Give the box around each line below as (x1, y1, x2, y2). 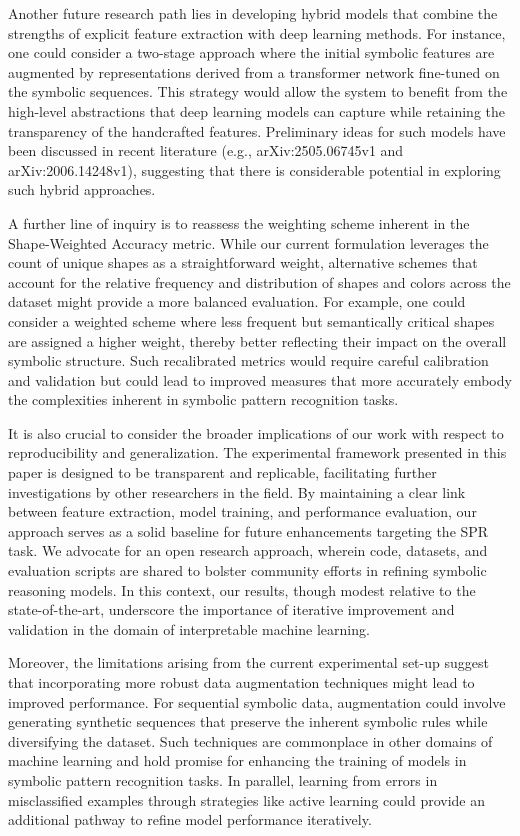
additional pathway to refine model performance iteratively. (8, 809, 372, 830)
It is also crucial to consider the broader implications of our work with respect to (8, 422, 504, 443)
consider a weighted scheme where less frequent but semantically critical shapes (8, 310, 495, 331)
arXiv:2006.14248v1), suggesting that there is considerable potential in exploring (8, 159, 501, 180)
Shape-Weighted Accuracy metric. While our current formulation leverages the (8, 232, 489, 253)
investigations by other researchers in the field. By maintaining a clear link (8, 481, 466, 502)
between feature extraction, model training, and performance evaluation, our (8, 501, 477, 522)
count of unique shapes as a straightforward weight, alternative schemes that (8, 252, 478, 273)
